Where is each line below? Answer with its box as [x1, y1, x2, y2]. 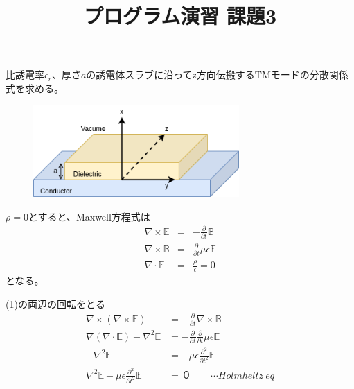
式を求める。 [6, 80, 64, 95]
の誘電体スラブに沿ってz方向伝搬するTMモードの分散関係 [86, 67, 348, 82]
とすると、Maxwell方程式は [28, 209, 150, 223]
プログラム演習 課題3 [84, 1, 276, 30]
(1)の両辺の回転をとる [6, 296, 105, 311]
